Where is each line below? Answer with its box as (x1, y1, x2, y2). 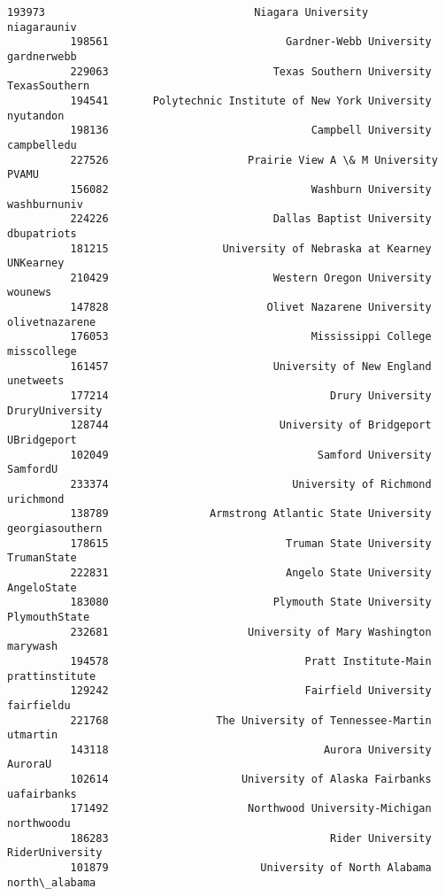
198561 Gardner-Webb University (70, 35, 432, 49)
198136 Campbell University (70, 124, 432, 137)
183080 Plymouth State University (70, 596, 432, 609)
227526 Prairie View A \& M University (70, 153, 438, 166)
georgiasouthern (7, 521, 103, 535)
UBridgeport (7, 434, 77, 447)
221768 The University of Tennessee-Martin (70, 714, 432, 727)
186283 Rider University (70, 831, 432, 845)
